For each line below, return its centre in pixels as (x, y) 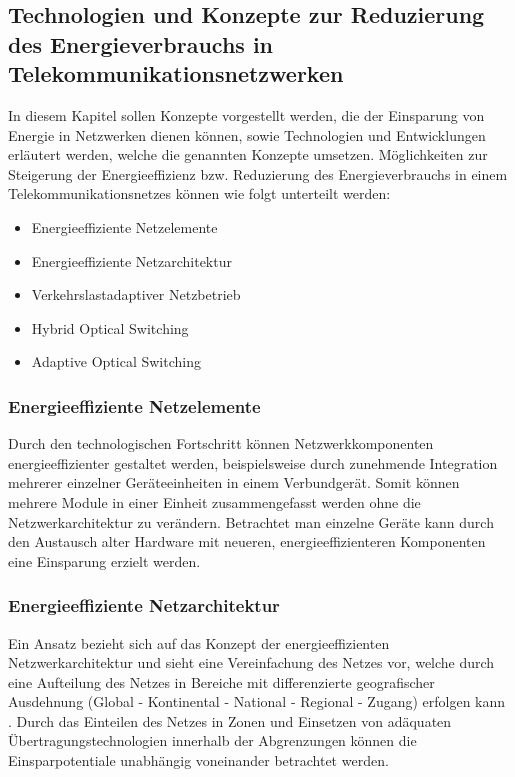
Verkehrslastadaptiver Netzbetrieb (136, 294)
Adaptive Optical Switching (116, 361)
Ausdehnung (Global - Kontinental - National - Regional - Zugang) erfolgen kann (257, 701)
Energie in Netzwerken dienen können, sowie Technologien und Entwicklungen (247, 134)
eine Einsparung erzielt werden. (104, 560)
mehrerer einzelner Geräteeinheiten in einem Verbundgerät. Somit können (234, 482)
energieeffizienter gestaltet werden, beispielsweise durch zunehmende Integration (253, 462)
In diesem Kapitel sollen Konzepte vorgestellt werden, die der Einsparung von (246, 114)
